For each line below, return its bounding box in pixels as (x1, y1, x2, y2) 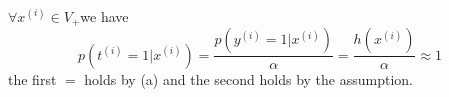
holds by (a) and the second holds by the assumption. (84, 68, 413, 89)
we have (80, 6, 129, 26)
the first (8, 68, 57, 89)
